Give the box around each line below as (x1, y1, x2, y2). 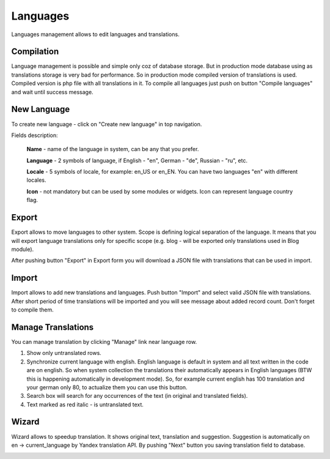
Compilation (11, 47, 59, 57)
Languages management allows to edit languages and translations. (11, 31, 180, 38)
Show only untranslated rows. (26, 349, 102, 357)
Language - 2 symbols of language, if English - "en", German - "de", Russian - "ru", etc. (26, 157, 248, 164)
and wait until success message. (11, 88, 94, 95)
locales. (26, 176, 46, 184)
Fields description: (11, 132, 58, 139)
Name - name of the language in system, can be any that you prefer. (26, 146, 199, 153)
